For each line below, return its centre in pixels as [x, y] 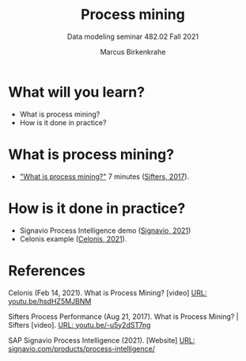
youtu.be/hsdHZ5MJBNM [50, 301]
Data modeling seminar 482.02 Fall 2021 [133, 36]
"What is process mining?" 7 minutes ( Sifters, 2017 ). [104, 177]
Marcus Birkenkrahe [133, 51]
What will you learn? [76, 92]
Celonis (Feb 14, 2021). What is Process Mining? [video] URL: [108, 293]
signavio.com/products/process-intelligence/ [82, 348]
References [47, 270]
